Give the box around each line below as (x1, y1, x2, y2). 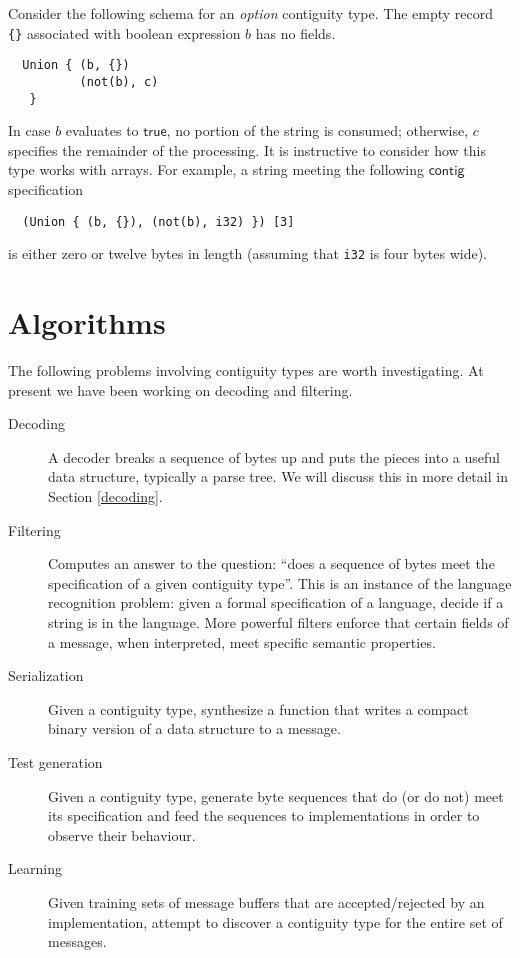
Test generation (8, 751, 103, 772)
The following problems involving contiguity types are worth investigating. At (8, 360, 484, 381)
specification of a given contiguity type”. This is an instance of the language (48, 572, 512, 593)
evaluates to (65, 120, 139, 141)
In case (8, 120, 51, 141)
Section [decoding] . (48, 486, 163, 506)
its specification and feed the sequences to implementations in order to (48, 805, 480, 826)
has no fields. (255, 22, 336, 43)
